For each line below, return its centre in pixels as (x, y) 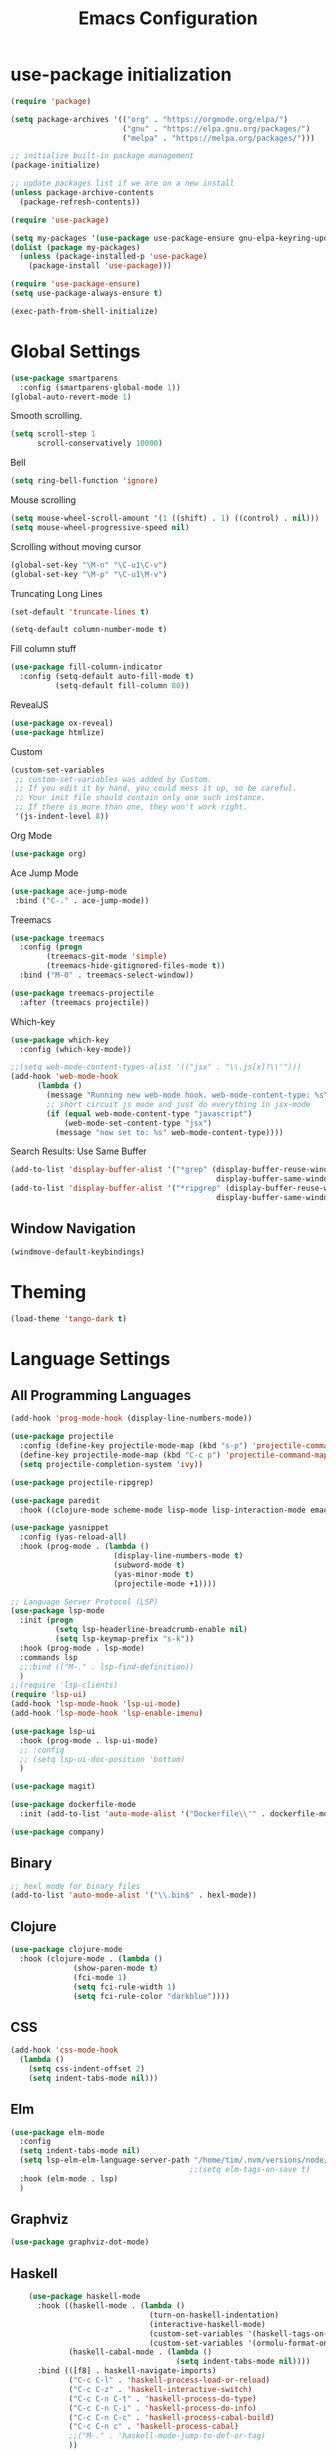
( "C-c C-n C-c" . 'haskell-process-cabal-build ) (171, 2417)
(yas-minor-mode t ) (154, 1574)
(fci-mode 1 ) (100, 1977)
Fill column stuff (43, 649)
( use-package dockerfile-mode (73, 1805)
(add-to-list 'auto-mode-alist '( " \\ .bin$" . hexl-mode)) (133, 1895)
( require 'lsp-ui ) (48, 1695)
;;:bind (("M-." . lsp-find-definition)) (107, 1667)
